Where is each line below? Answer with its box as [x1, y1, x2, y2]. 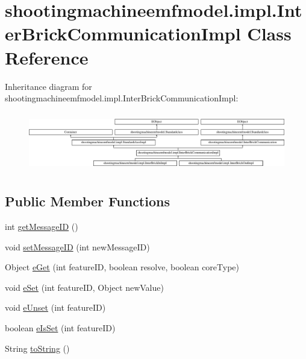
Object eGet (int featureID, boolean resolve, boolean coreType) [5, 261, 240, 273]
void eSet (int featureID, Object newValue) [5, 281, 164, 293]
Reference [5, 45, 89, 69]
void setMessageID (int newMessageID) [5, 240, 150, 253]
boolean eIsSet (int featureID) [5, 321, 116, 334]
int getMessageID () [5, 220, 78, 233]
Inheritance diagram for [5, 80, 92, 92]
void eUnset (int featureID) [5, 301, 106, 314]
